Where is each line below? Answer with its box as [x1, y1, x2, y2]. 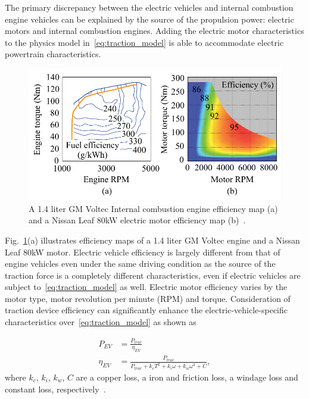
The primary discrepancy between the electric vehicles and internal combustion [5, 1, 294, 13]
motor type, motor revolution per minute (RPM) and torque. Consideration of [5, 292, 291, 304]
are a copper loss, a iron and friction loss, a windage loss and [76, 370, 298, 383]
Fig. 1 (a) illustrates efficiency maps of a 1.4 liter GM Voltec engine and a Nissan [5, 233, 300, 246]
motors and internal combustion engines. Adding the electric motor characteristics [5, 24, 304, 37]
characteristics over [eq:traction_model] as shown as [5, 316, 196, 328]
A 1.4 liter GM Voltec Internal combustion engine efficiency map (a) [29, 202, 278, 214]
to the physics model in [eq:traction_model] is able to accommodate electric [5, 36, 284, 48]
